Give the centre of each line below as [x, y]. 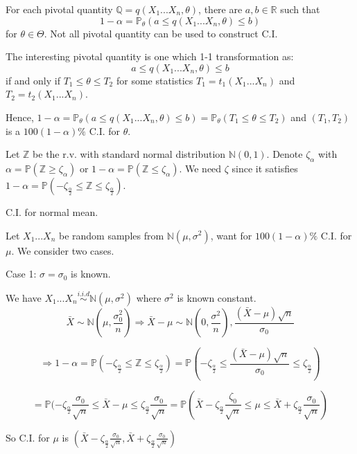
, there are [220, 9]
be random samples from [112, 235]
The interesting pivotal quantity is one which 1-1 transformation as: [150, 56]
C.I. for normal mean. [52, 211]
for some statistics [155, 80]
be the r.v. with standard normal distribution [129, 154]
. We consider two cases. [63, 250]
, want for [231, 235]
